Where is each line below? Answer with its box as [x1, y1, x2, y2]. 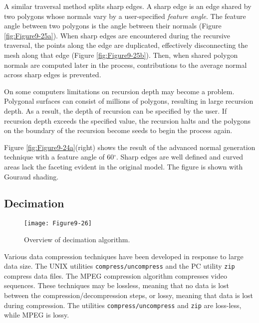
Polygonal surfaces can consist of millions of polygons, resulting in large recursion [4, 96, 254, 106]
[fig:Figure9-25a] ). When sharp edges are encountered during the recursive [4, 30, 231, 40]
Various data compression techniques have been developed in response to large [4, 251, 244, 261]
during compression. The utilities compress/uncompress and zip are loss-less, [4, 300, 242, 310]
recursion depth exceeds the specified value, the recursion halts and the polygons [4, 115, 251, 126]
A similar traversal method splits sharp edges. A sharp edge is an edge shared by [4, 1, 252, 11]
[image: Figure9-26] [24, 220, 92, 227]
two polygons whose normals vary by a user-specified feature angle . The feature [4, 10, 246, 21]
